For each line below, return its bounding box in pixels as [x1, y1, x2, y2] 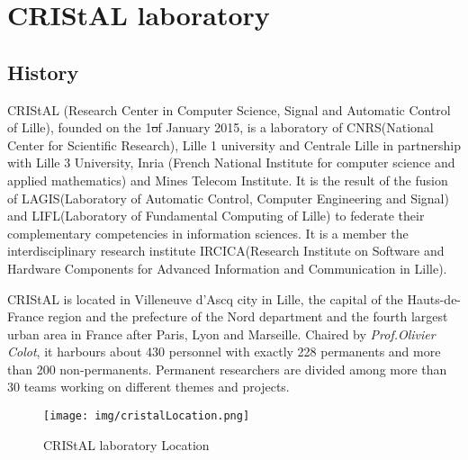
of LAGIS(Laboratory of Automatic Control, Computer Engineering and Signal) [7, 188, 449, 207]
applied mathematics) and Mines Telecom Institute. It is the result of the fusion [7, 170, 448, 189]
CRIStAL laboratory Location [43, 435, 210, 454]
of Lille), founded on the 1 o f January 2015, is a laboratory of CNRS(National [7, 118, 434, 137]
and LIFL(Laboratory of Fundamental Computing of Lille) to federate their [7, 206, 425, 225]
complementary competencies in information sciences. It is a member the [7, 223, 409, 242]
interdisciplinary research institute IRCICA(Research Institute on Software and [7, 241, 445, 260]
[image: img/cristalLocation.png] [43, 410, 250, 423]
